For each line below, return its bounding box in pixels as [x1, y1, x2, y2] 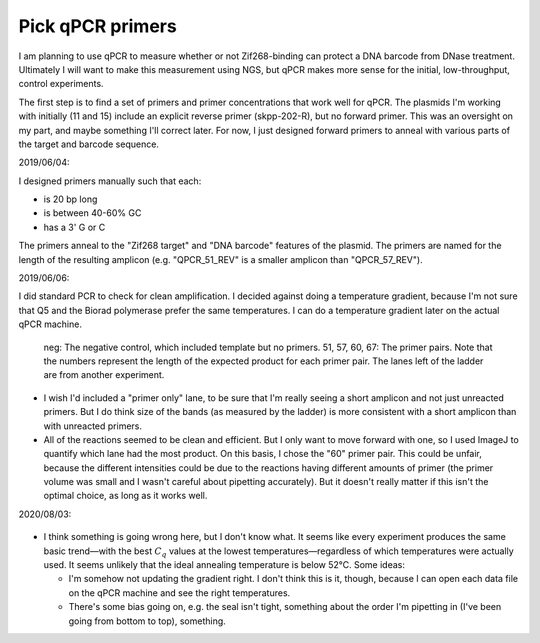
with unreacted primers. [43, 420, 142, 432]
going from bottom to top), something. [68, 615, 227, 627]
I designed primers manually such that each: [18, 175, 202, 187]
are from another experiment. [43, 369, 165, 381]
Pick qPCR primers [18, 15, 177, 37]
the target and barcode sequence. [18, 138, 160, 150]
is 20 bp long [43, 193, 98, 205]
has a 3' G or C [43, 221, 106, 233]
